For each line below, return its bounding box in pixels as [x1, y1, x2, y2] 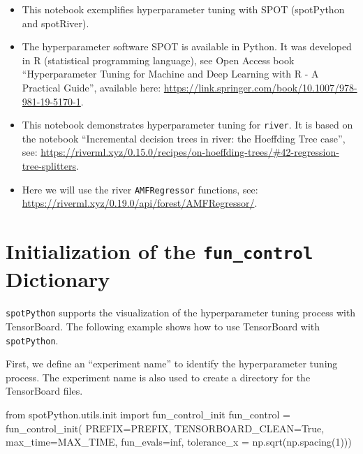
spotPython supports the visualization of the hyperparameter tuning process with [6, 305, 356, 320]
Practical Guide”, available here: [22, 80, 161, 94]
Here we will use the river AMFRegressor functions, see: [22, 182, 258, 196]
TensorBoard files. [6, 383, 83, 398]
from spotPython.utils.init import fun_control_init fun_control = [6, 407, 290, 421]
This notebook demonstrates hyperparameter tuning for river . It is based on [22, 117, 353, 132]
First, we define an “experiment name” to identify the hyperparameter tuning [6, 356, 338, 371]
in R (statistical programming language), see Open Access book [22, 52, 295, 67]
